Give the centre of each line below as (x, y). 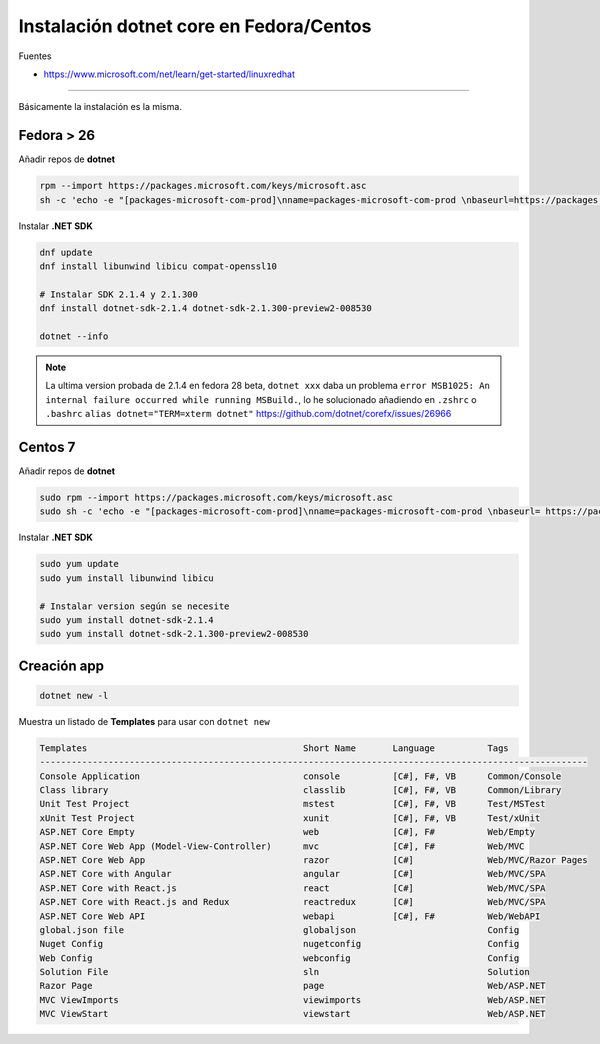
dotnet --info (74, 336)
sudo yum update (79, 564)
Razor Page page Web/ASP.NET (292, 986)
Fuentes (35, 56)
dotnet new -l (74, 695)
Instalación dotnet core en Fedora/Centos (195, 26)
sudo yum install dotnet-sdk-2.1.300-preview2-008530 (174, 634)
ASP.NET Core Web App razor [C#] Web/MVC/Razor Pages (314, 859)
